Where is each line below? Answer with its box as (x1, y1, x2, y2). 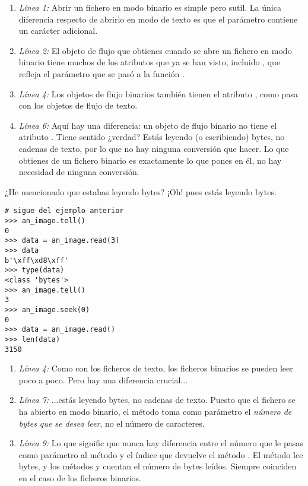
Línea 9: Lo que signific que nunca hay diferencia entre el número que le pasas (18, 437, 303, 449)
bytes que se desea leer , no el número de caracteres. (18, 417, 205, 429)
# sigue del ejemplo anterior (5, 207, 124, 215)
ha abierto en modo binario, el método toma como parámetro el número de (18, 405, 292, 417)
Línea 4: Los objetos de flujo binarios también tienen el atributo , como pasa (18, 87, 298, 100)
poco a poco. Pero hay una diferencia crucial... (18, 373, 188, 386)
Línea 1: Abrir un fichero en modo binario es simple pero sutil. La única (18, 1, 281, 13)
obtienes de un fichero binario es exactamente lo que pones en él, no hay (18, 154, 282, 166)
